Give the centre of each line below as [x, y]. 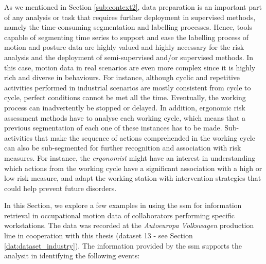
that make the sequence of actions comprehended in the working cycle [145, 137]
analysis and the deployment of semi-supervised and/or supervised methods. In [129, 57]
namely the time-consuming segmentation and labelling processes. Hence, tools [128, 27]
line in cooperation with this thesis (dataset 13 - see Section [99, 235]
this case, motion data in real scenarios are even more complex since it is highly [130, 67]
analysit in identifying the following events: [72, 256]
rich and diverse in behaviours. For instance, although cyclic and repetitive [122, 77]
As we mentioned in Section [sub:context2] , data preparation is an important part [133, 7]
